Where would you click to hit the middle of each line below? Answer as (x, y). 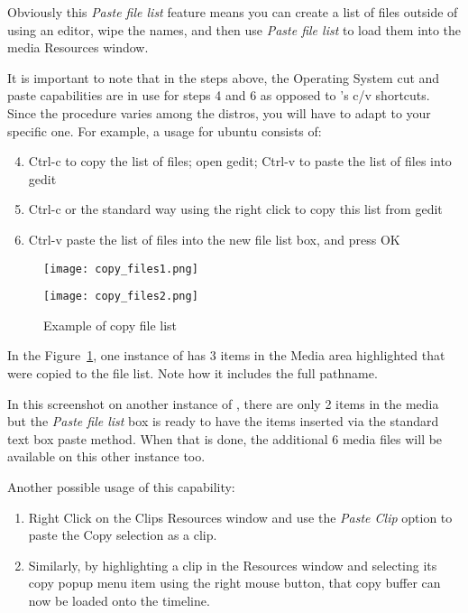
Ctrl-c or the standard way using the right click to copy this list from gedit (235, 209)
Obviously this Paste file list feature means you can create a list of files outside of (233, 12)
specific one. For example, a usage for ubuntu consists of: (165, 130)
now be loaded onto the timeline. (119, 600)
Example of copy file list (110, 325)
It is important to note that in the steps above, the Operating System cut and (224, 77)
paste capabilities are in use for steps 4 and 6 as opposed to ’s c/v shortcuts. (219, 95)
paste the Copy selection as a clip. (123, 535)
